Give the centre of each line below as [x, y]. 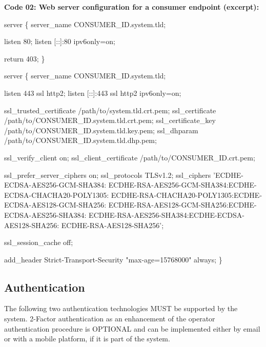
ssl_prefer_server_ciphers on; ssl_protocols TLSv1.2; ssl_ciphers [108, 175]
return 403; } [25, 58]
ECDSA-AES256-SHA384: [45, 215]
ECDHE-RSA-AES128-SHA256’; [112, 225]
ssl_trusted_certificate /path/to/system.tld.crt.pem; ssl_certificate [110, 110]
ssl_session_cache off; [39, 242]
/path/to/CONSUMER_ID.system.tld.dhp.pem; [80, 140]
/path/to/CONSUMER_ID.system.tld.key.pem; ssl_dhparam [101, 130]
